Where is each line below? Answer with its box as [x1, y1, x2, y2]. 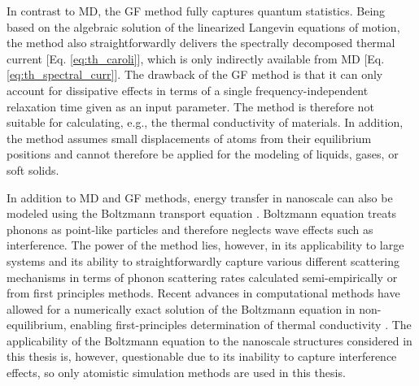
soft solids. [7, 161, 59, 178]
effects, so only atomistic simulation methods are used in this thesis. [7, 364, 346, 381]
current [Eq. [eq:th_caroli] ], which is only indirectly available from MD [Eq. [7, 50, 385, 67]
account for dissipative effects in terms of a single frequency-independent [7, 81, 369, 98]
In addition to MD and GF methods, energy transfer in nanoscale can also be [7, 189, 393, 206]
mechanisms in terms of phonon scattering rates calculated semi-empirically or [7, 268, 398, 285]
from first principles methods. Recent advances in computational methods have [7, 284, 400, 301]
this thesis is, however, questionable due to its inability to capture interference [7, 348, 397, 365]
